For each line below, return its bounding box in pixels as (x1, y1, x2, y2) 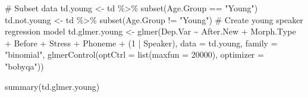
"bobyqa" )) (5, 60, 44, 72)
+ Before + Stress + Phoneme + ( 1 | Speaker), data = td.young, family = (5, 36, 278, 49)
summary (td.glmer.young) (5, 80, 100, 92)
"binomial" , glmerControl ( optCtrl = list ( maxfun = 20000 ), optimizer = (5, 48, 264, 61)
